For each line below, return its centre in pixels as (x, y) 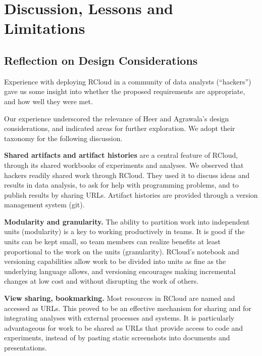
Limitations (45, 28)
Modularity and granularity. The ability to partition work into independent (127, 221)
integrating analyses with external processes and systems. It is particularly (119, 318)
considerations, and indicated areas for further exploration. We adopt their (120, 128)
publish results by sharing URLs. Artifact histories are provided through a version (131, 194)
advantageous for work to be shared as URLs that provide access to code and (124, 327)
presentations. (25, 348)
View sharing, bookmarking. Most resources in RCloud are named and (120, 298)
